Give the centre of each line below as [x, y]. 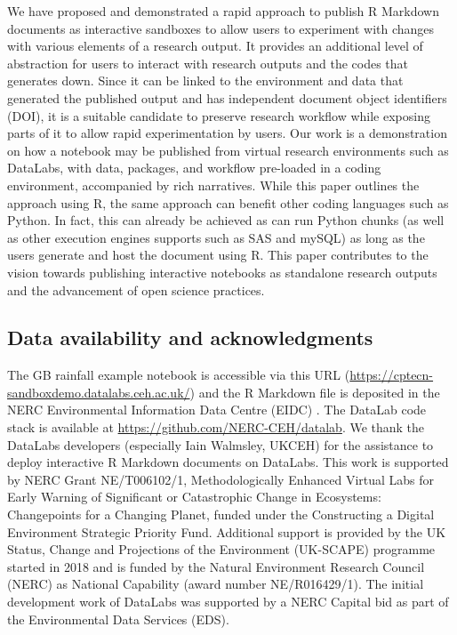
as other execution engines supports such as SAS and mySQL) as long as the [216, 237]
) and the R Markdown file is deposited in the [315, 392]
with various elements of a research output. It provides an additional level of [215, 46]
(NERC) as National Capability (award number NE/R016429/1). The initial [216, 584]
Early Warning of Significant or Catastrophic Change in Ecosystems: [194, 497]
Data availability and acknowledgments [190, 338]
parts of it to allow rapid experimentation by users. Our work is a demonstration [227, 133]
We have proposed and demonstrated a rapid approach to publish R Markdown [224, 11]
